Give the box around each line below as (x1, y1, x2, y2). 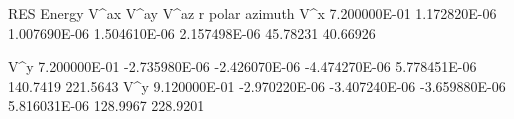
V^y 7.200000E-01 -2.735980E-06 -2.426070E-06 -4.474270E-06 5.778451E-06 (8, 56, 477, 77)
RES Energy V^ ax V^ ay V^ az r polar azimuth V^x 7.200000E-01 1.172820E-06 (8, 3, 497, 23)
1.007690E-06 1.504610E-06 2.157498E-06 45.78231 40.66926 (8, 22, 376, 43)
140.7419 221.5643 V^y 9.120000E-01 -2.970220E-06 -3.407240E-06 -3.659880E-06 (8, 75, 506, 96)
